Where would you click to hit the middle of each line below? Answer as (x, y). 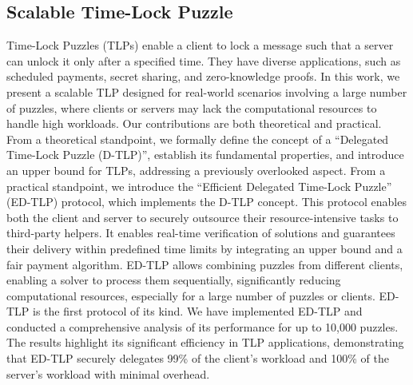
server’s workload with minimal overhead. (108, 373)
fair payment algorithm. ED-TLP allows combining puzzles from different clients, (205, 264)
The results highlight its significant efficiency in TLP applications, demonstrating (205, 342)
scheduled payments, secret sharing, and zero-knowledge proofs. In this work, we (203, 76)
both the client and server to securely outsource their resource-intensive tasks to (203, 217)
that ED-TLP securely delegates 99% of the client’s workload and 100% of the (198, 358)
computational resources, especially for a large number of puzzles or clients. (191, 295)
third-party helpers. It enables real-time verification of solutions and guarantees (201, 233)
